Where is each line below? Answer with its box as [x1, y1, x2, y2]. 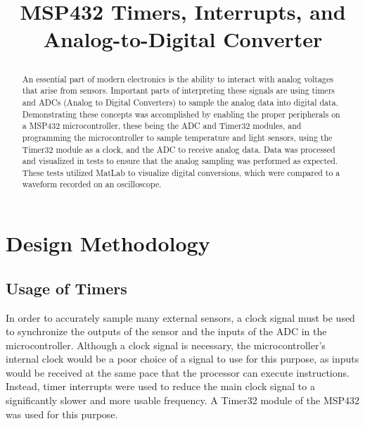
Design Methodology [6, 229, 210, 258]
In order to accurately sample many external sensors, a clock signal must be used [6, 310, 355, 325]
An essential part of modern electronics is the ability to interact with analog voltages [22, 73, 333, 84]
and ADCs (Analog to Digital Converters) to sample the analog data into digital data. [22, 96, 338, 108]
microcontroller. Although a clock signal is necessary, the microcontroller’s [6, 337, 326, 352]
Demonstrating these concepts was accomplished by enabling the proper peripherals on [22, 108, 340, 120]
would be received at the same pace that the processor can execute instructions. [6, 365, 350, 380]
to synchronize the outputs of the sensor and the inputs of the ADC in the [6, 324, 327, 339]
